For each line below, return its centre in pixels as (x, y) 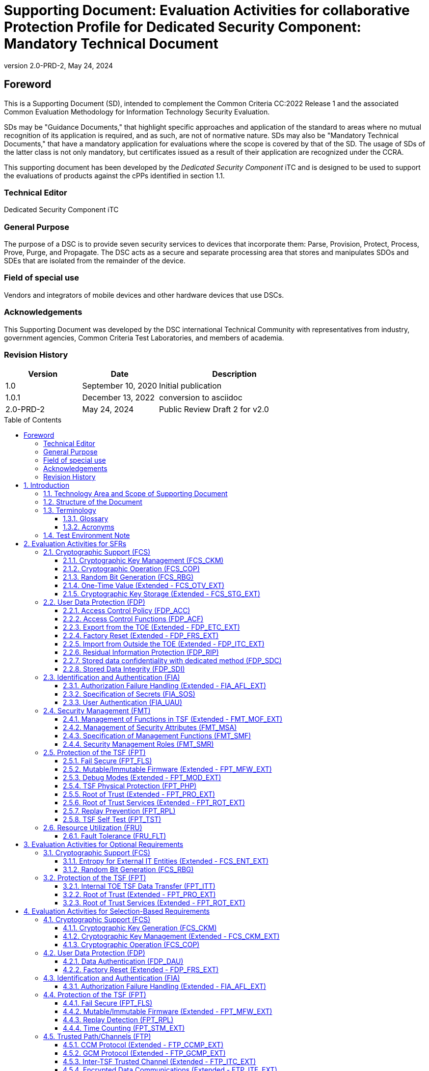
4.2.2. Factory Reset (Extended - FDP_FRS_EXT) (141, 970)
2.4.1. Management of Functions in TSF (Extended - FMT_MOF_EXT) (173, 719)
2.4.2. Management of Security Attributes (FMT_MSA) (150, 728)
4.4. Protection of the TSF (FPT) (95, 995)
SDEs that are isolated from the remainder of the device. (95, 261)
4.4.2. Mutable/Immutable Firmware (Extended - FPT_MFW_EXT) (168, 1012)
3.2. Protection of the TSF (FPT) (95, 878)
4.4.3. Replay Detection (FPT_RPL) (118, 1020)
